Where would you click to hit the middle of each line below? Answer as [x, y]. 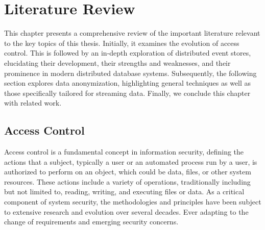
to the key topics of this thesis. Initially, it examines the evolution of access [122, 43]
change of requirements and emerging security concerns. [91, 222]
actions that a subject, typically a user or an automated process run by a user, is [131, 161]
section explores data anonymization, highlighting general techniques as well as [128, 83]
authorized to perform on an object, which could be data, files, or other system [128, 172]
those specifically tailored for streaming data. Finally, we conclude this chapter [127, 93]
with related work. [33, 103]
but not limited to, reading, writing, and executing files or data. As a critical [124, 191]
